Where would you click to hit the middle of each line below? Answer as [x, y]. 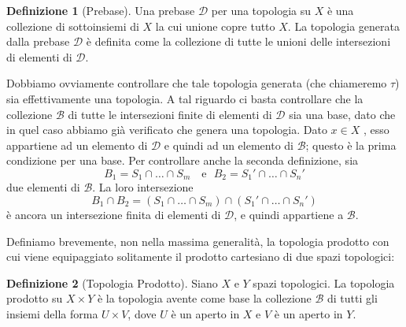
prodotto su [35, 298]
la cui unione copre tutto [215, 26]
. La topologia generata [344, 26]
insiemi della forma [52, 313]
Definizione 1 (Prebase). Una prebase [101, 10]
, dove [142, 313]
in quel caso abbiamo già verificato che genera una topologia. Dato [167, 130]
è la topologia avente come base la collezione [204, 298]
